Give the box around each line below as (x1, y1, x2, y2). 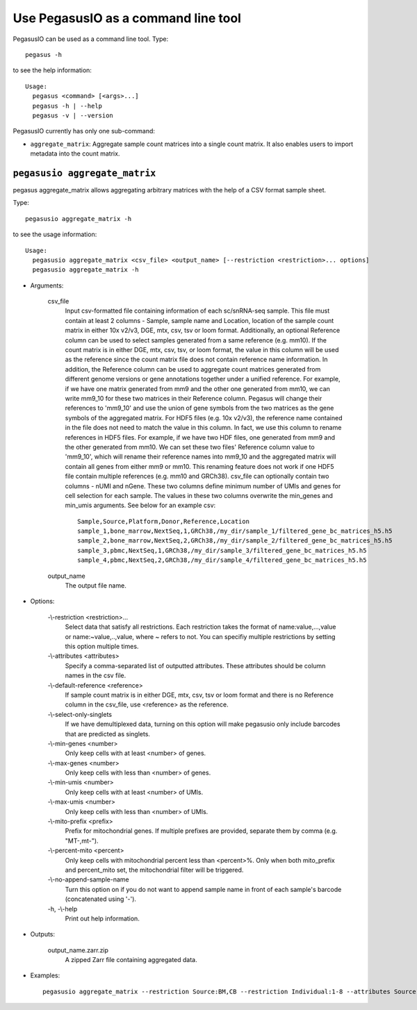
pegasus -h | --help (32, 101, 103, 110)
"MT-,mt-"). (65, 836, 99, 845)
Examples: (30, 971, 60, 979)
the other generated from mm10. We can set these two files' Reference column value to (65, 442, 316, 451)
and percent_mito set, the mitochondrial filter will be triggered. (65, 866, 244, 874)
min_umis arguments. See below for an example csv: (65, 501, 216, 510)
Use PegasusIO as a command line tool (13, 10, 241, 26)
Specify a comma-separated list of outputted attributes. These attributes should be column (65, 661, 326, 670)
